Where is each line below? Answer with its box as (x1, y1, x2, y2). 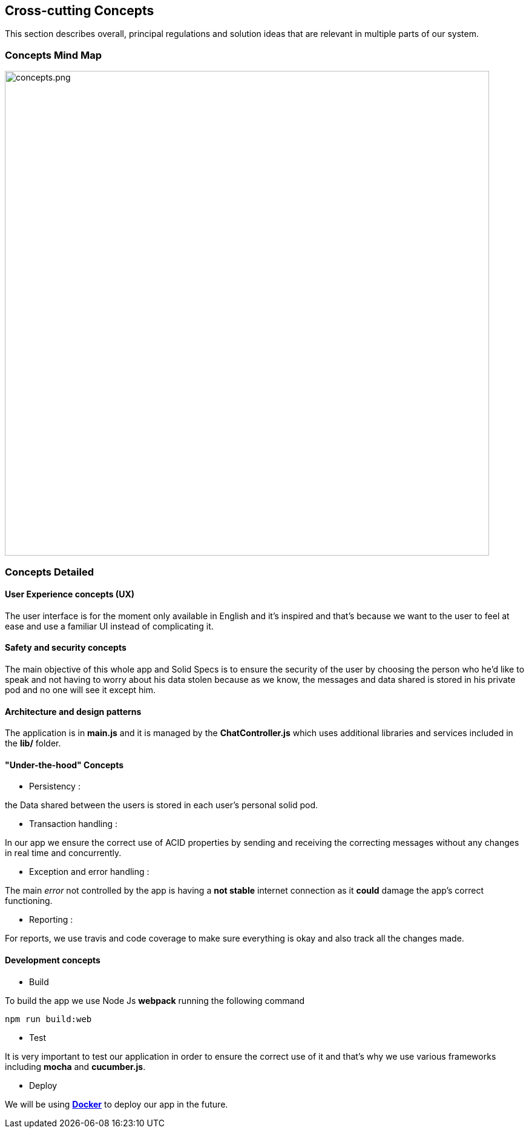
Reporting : (29, 914, 73, 925)
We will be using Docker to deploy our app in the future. (5, 1098, 228, 1109)
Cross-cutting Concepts (5, 3, 154, 18)
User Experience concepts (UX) (5, 589, 134, 600)
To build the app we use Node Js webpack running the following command (5, 995, 305, 1006)
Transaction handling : (29, 819, 118, 829)
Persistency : (29, 781, 80, 792)
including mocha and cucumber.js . (5, 1061, 146, 1072)
